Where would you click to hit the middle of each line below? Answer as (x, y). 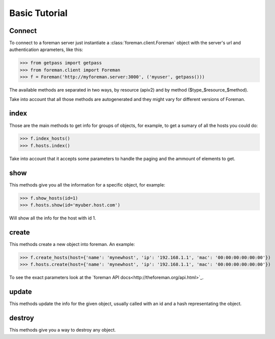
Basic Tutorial (38, 13)
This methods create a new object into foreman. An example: (72, 244)
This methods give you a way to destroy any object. (63, 330)
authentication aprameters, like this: (46, 49)
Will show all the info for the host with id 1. (53, 218)
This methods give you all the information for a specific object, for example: (87, 184)
